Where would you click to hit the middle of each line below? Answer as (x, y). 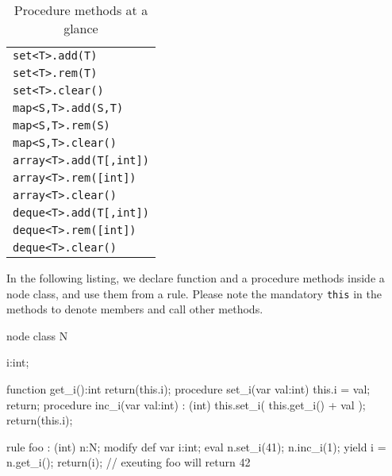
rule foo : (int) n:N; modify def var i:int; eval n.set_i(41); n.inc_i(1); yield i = (196, 446)
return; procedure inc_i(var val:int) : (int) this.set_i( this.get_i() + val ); (186, 404)
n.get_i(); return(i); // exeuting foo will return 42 (129, 462)
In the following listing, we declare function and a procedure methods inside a (196, 278)
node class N (37, 335)
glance (81, 28)
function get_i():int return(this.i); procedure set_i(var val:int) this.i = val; (188, 389)
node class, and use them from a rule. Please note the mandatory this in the (194, 293)
